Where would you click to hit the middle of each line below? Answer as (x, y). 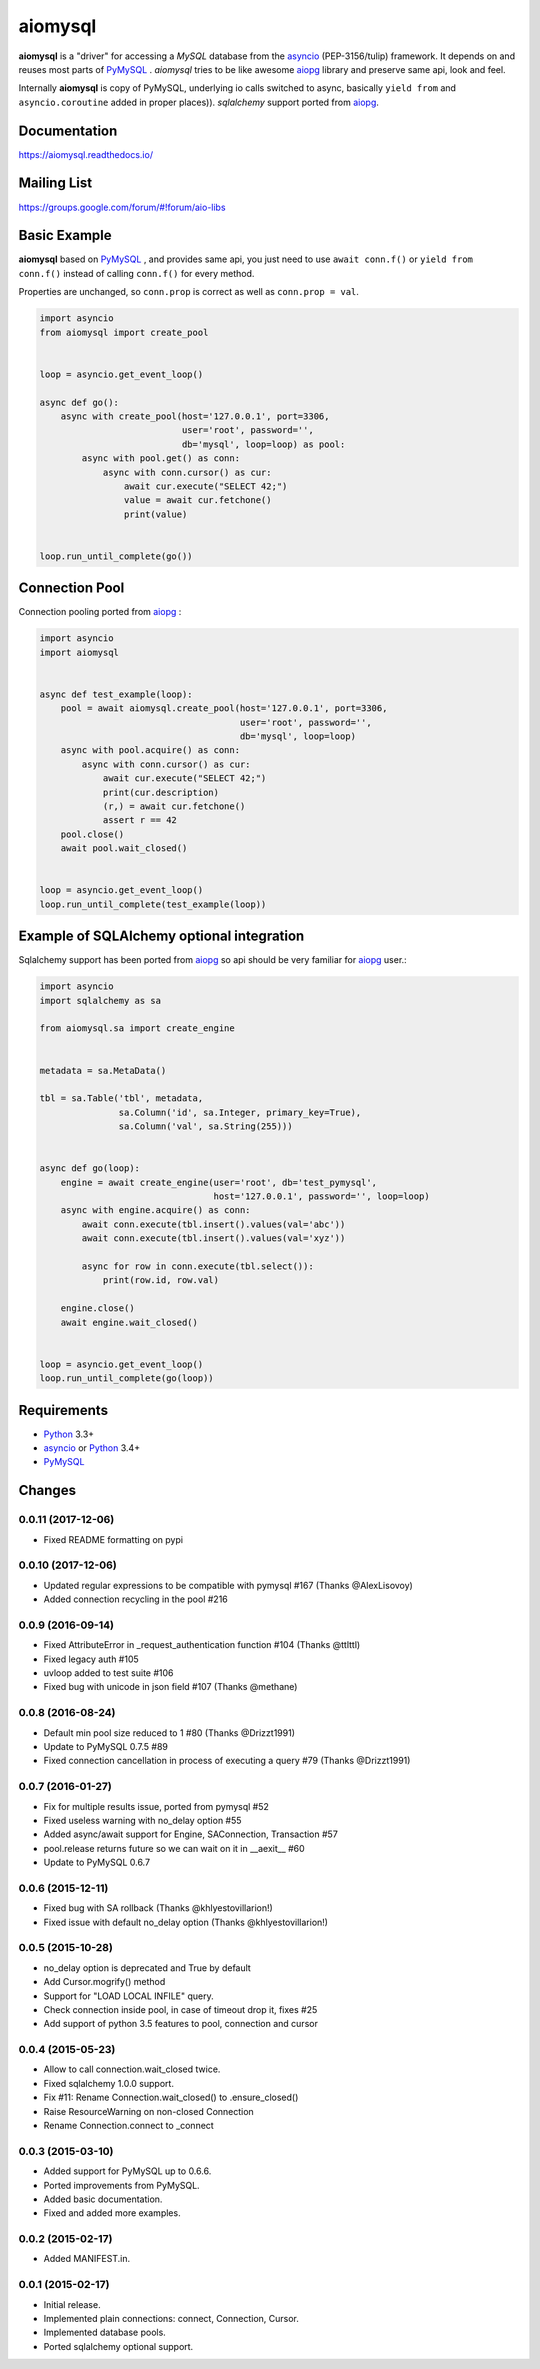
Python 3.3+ (69, 1434)
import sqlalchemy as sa (100, 1000)
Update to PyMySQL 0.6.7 (96, 1862)
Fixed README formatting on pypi (113, 1539)
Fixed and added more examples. (112, 2213)
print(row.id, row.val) (161, 1280)
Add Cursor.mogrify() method (104, 1982)
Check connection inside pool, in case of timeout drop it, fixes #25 (180, 2009)
